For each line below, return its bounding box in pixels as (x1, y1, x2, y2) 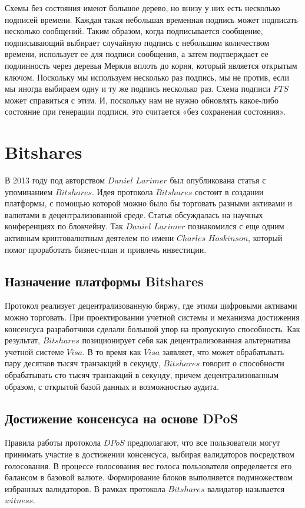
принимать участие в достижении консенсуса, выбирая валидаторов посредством (5, 447, 294, 460)
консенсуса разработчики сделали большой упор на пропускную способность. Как (5, 322, 300, 335)
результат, (5, 334, 40, 346)
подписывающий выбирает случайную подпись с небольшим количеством (5, 36, 270, 48)
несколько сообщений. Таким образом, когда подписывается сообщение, (5, 25, 263, 37)
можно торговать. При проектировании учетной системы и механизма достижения (5, 311, 300, 323)
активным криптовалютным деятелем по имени (5, 232, 174, 244)
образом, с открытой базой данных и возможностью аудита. (5, 380, 219, 392)
